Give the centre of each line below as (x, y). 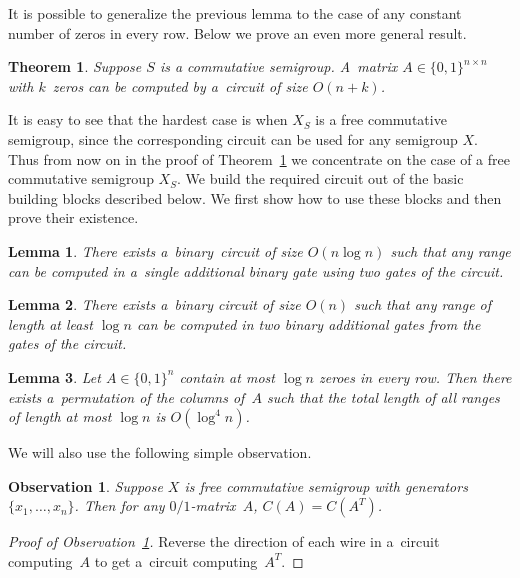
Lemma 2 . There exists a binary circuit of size (154, 304)
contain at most (227, 376)
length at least (50, 323)
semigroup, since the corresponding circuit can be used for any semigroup (233, 138)
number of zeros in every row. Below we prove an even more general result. (237, 32)
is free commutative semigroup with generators (326, 485)
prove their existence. (73, 217)
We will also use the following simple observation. (160, 452)
